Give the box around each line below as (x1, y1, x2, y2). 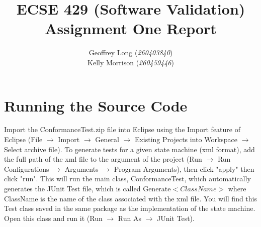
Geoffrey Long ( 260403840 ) (89, 47, 173, 58)
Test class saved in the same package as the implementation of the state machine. (4, 203, 255, 213)
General (95, 134, 119, 145)
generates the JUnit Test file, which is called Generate (4, 183, 171, 193)
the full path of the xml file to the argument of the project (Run (4, 154, 202, 164)
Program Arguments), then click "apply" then (114, 163, 254, 174)
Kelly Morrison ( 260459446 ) (88, 57, 174, 67)
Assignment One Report (45, 18, 217, 39)
